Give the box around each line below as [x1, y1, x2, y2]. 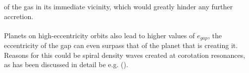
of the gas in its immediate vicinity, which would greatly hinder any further [4, 1, 233, 11]
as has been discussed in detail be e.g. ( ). [4, 59, 128, 70]
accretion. [4, 11, 34, 21]
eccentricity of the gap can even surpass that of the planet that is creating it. [4, 40, 238, 50]
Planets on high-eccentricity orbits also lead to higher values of [4, 30, 195, 40]
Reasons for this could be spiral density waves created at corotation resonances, [4, 49, 246, 60]
